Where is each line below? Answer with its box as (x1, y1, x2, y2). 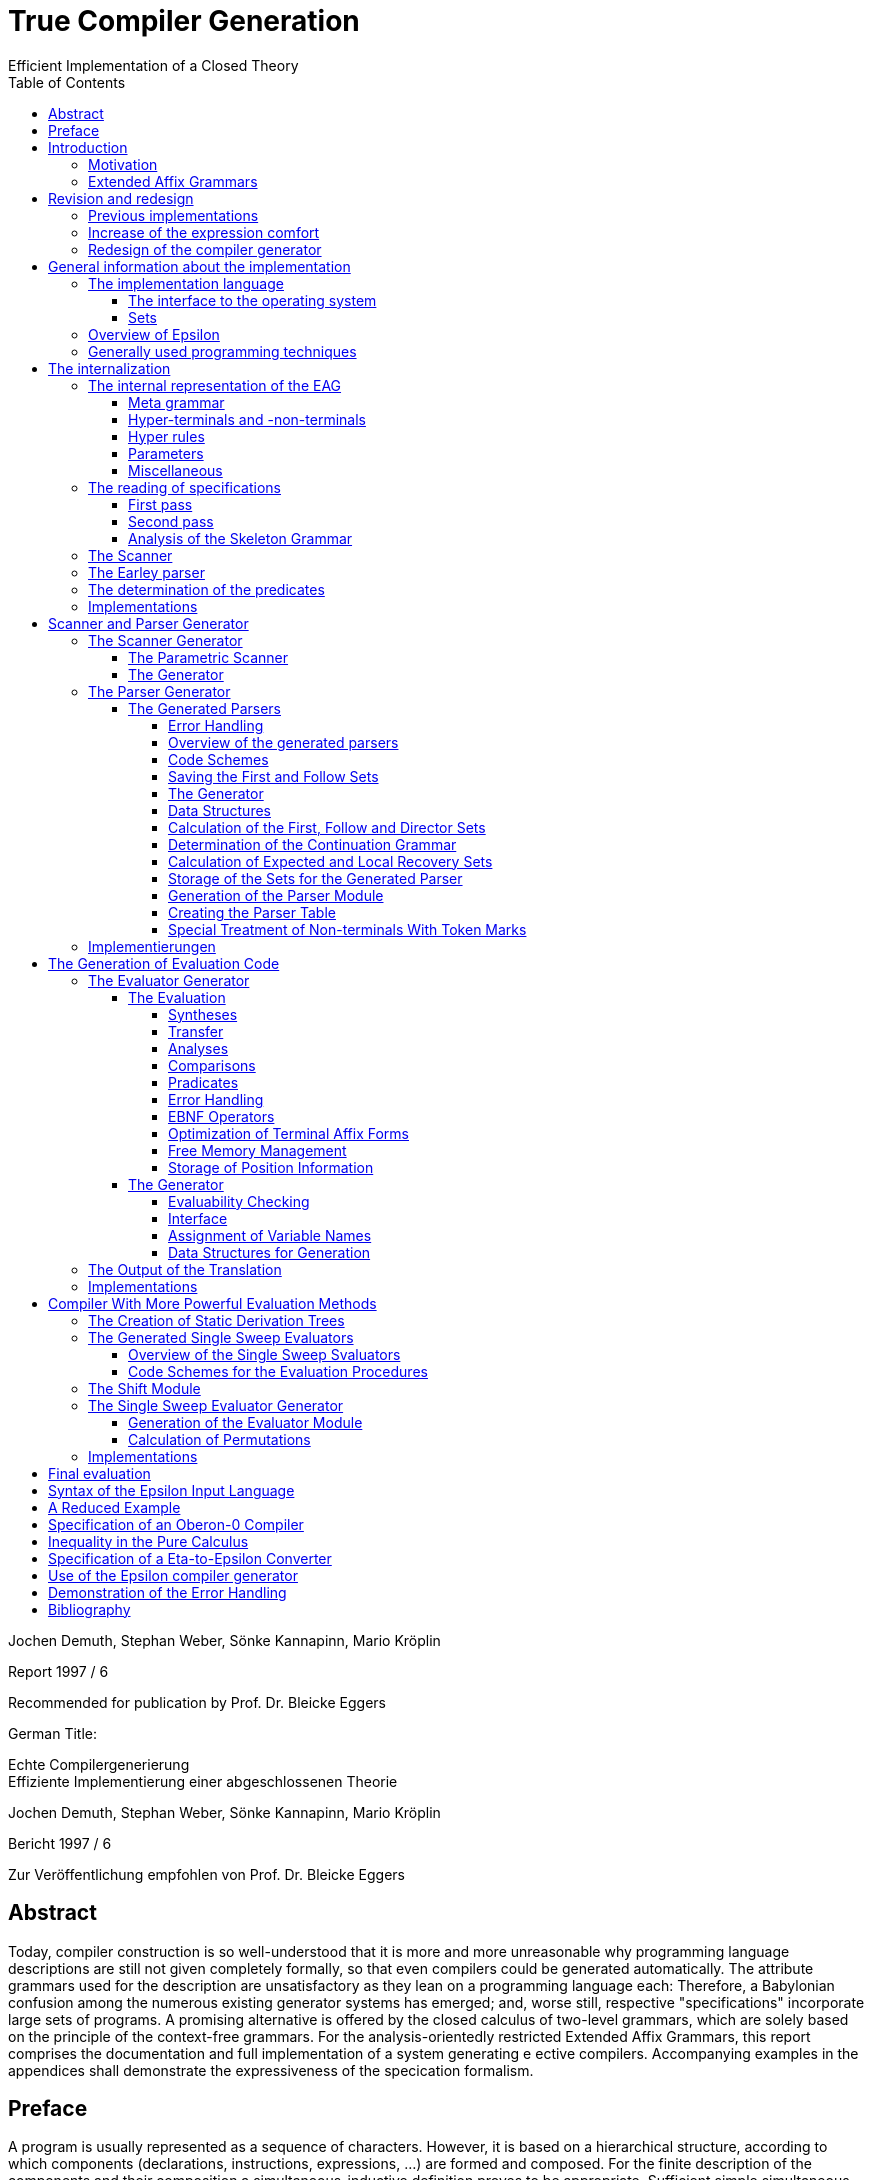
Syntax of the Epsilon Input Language (48, 1481, 295, 1499)
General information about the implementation (48, 257, 351, 275)
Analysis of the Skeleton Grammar (128, 529, 353, 547)
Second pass (128, 512, 214, 530)
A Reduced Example (48, 1498, 181, 1516)
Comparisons (168, 1056, 256, 1074)
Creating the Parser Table (168, 903, 336, 921)
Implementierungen (88, 937, 216, 955)
